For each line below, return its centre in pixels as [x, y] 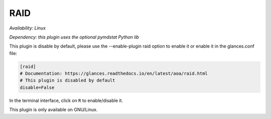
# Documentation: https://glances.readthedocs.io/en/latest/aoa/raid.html [114, 73]
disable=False [37, 87]
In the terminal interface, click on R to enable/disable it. [66, 100]
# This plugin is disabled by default [67, 80]
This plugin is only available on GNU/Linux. [53, 109]
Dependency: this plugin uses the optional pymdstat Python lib [74, 37]
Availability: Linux [28, 28]
